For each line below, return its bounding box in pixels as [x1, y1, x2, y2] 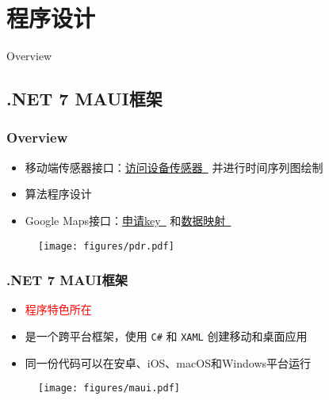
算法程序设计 [25, 185, 92, 202]
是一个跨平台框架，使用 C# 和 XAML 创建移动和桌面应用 [25, 327, 308, 344]
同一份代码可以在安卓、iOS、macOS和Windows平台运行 [25, 354, 312, 371]
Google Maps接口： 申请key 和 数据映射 [25, 211, 226, 228]
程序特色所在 [25, 301, 92, 318]
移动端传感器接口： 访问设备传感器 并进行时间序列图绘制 [25, 158, 323, 175]
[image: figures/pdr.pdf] [38, 240, 174, 252]
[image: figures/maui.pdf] [38, 383, 180, 394]
